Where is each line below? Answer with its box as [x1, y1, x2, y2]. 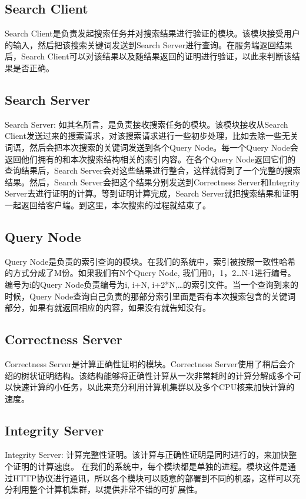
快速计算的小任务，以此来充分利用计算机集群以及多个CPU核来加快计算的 [12, 381, 295, 393]
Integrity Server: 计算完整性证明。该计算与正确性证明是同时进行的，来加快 [5, 448, 289, 461]
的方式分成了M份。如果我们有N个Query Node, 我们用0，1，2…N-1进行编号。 [5, 267, 296, 279]
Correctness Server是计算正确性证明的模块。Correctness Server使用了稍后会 [5, 357, 287, 370]
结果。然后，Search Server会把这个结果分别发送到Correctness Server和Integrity [5, 175, 300, 188]
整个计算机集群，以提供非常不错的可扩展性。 [29, 483, 202, 495]
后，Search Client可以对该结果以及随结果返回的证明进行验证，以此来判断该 [5, 50, 292, 62]
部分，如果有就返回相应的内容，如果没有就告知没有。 [5, 301, 211, 314]
